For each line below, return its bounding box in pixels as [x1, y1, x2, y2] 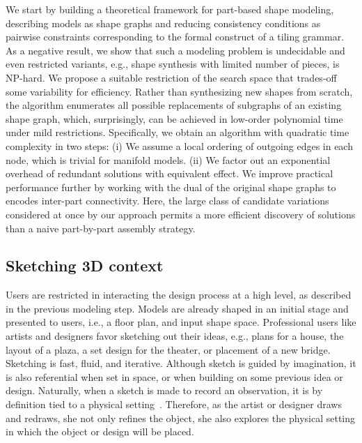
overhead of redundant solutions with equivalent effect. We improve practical [6, 166, 333, 181]
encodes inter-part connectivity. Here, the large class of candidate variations [6, 193, 329, 208]
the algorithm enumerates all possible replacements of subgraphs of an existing [6, 98, 342, 112]
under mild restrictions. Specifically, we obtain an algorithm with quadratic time [6, 125, 349, 140]
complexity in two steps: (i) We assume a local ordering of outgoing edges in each [6, 138, 353, 153]
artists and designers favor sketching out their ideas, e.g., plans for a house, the [6, 329, 344, 343]
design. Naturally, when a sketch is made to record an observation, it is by [6, 383, 323, 398]
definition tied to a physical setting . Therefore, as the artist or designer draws [6, 397, 342, 412]
